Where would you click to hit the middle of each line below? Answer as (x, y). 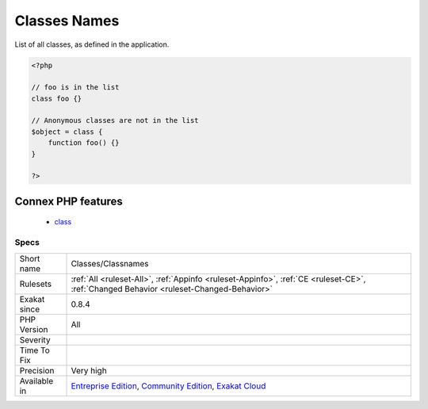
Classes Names (67, 21)
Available (36, 380)
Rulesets (35, 284)
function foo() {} (84, 143)
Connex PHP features (69, 201)
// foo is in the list (75, 88)
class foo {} (57, 98)
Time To (35, 350)
